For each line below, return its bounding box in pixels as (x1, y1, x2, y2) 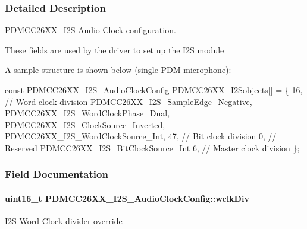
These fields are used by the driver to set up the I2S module (5, 43, 224, 56)
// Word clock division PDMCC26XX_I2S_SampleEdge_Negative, (5, 95, 252, 107)
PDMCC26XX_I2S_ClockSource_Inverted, (5, 118, 165, 131)
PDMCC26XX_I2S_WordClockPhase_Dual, (5, 107, 170, 119)
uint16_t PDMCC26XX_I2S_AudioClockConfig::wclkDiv (5, 192, 249, 204)
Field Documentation (5, 167, 108, 182)
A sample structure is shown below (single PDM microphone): (5, 63, 231, 76)
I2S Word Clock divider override (5, 215, 123, 227)
